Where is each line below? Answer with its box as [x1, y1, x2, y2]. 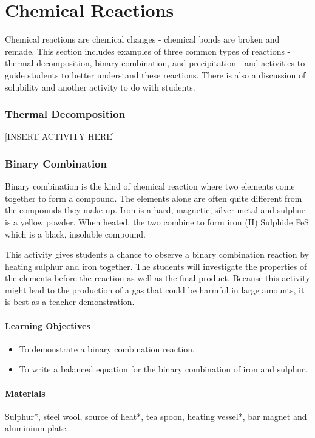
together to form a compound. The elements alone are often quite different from [5, 191, 302, 204]
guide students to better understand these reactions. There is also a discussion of [5, 68, 306, 81]
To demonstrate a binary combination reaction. [19, 342, 195, 355]
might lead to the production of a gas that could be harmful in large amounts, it [5, 283, 305, 296]
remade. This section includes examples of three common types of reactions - [5, 44, 291, 57]
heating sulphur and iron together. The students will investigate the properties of [5, 259, 307, 272]
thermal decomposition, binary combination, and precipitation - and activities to [5, 56, 305, 69]
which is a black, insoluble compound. [5, 227, 146, 240]
